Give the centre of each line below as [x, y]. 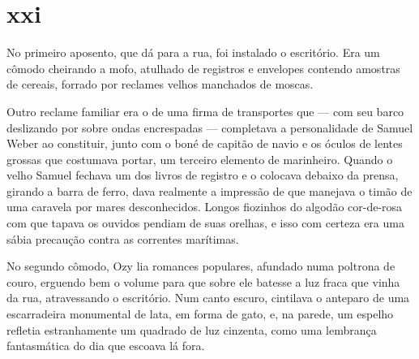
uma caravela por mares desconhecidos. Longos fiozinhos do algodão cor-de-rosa [205, 207]
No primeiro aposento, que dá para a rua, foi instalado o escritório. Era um [193, 52]
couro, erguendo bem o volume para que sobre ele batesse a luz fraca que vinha [203, 281]
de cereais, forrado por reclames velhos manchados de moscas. [160, 84]
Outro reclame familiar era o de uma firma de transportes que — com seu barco [205, 111]
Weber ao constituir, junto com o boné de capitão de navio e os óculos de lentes [205, 143]
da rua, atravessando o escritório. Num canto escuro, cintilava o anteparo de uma [208, 298]
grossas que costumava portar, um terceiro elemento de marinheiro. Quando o [200, 159]
